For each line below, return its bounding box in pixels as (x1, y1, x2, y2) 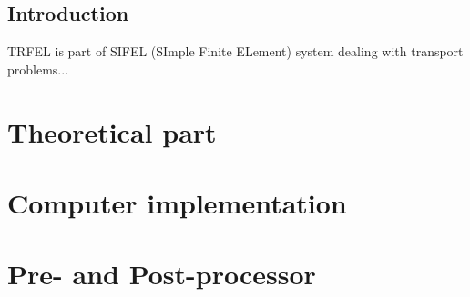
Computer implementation (7, 183, 347, 221)
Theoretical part (7, 113, 217, 150)
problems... (7, 59, 69, 78)
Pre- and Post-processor (7, 255, 316, 292)
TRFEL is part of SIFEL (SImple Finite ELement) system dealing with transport (7, 42, 464, 61)
